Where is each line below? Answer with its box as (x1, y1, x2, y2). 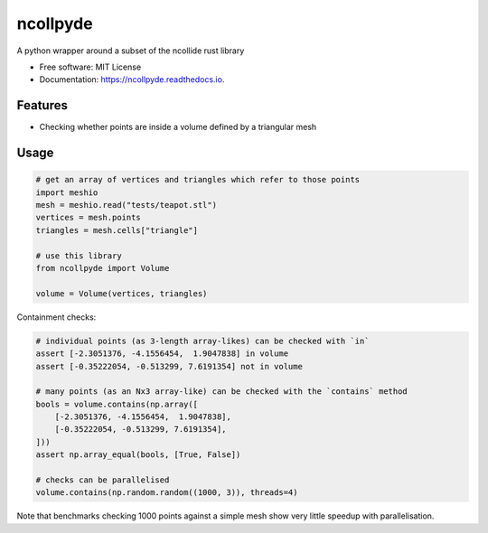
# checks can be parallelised (35, 475, 170, 485)
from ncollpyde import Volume (35, 263, 170, 273)
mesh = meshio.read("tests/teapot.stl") (35, 200, 217, 210)
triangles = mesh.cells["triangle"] (35, 225, 199, 235)
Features (16, 98, 68, 113)
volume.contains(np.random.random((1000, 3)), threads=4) (35, 488, 298, 498)
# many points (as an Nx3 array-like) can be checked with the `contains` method (35, 387, 408, 397)
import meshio (35, 187, 99, 198)
